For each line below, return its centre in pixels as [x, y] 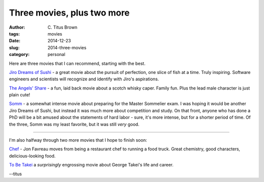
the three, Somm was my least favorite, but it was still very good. [74, 124]
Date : [15, 41]
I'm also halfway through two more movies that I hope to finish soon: [78, 140]
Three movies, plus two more [69, 13]
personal [56, 55]
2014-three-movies [67, 47]
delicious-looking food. [32, 156]
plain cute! [20, 95]
